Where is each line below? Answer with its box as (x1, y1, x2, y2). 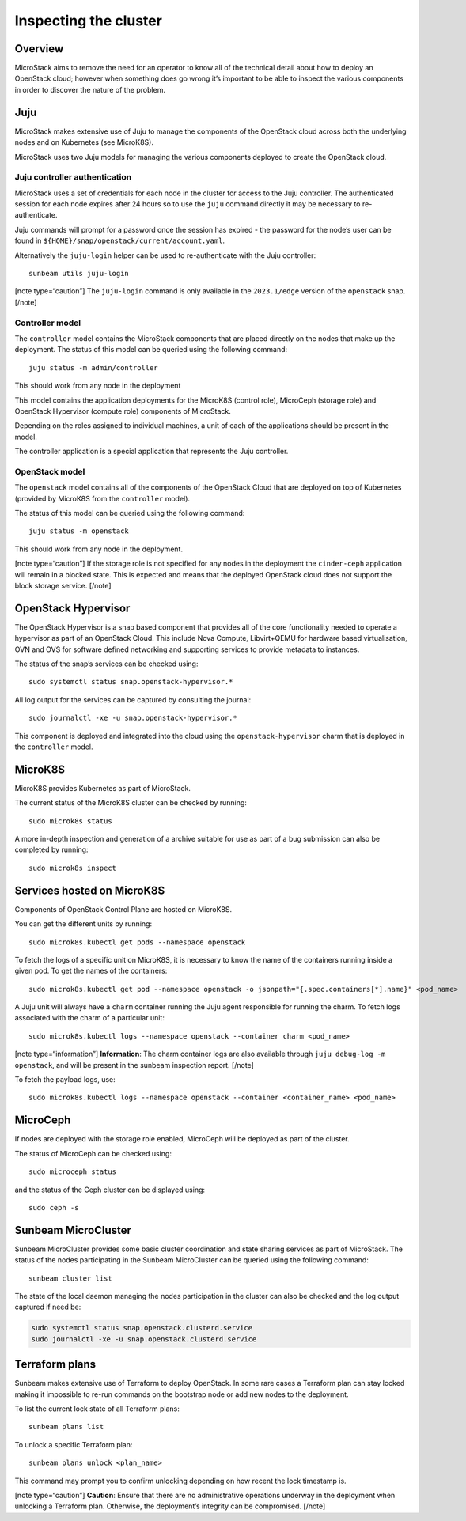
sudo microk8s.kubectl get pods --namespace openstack (28, 937, 246, 947)
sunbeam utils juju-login (28, 269, 130, 278)
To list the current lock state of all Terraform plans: (14, 1404, 180, 1413)
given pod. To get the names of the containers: (14, 966, 168, 976)
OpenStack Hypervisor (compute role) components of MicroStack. (14, 406, 231, 415)
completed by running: (14, 845, 89, 854)
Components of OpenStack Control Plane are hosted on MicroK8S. (14, 904, 233, 914)
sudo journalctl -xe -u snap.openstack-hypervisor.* (28, 713, 237, 723)
